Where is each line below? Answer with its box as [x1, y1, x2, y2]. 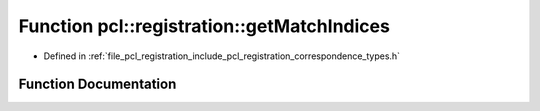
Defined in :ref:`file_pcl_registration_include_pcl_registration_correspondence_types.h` [43, 50, 400, 62]
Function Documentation [18, 76, 177, 93]
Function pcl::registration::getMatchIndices [18, 15, 390, 37]
